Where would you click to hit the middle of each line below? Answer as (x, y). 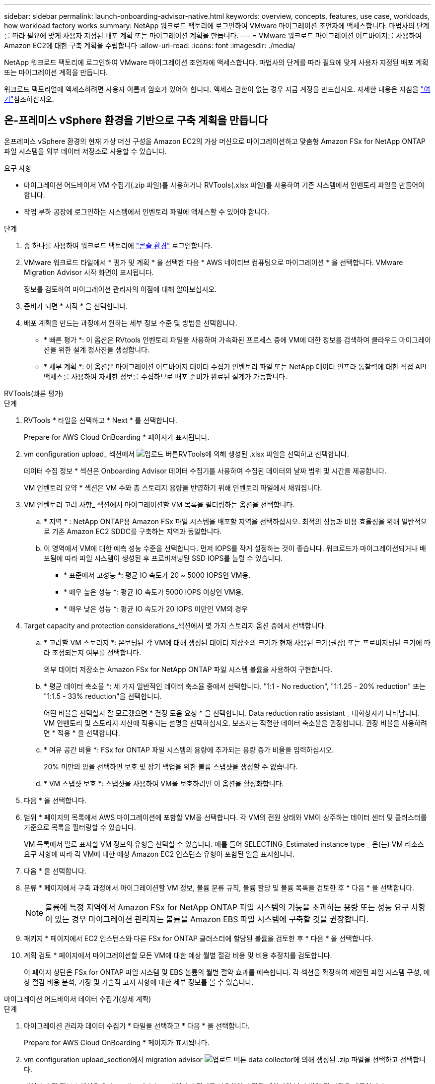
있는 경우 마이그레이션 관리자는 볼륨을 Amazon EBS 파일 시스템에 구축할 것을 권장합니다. (212, 919)
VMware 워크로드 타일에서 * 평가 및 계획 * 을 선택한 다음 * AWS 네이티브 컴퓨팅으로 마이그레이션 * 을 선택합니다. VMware (214, 262)
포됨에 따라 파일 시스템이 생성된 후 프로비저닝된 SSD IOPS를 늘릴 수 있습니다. (163, 558)
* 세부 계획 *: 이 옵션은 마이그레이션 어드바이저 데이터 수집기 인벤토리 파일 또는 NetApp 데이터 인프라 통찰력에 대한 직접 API (235, 366)
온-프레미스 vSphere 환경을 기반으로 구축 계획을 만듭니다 (136, 121)
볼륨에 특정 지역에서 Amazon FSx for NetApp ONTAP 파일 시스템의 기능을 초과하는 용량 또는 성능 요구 (227, 907)
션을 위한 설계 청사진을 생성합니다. (97, 349)
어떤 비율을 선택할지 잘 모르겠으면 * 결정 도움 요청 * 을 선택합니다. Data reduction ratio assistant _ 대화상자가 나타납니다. (232, 713)
